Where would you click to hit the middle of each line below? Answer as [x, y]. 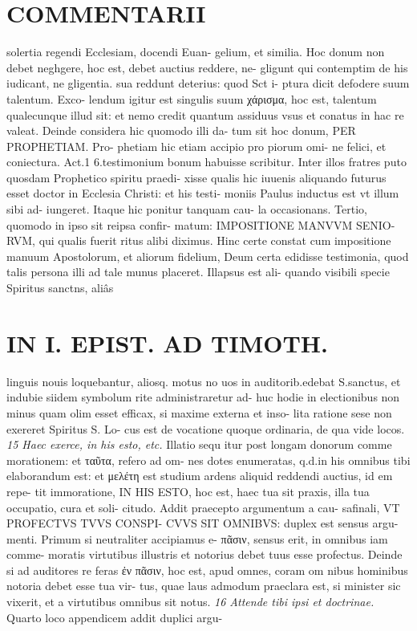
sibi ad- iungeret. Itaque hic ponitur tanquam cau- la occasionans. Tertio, [187, 209]
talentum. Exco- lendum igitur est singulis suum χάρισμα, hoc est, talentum [192, 98]
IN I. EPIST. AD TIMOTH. [167, 342]
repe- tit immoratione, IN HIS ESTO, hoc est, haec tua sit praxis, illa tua [188, 491]
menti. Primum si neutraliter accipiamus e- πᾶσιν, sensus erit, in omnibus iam [197, 538]
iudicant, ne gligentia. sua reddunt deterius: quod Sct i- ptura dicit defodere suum [208, 83]
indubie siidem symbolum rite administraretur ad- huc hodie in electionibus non [203, 397]
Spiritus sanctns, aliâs [60, 288]
